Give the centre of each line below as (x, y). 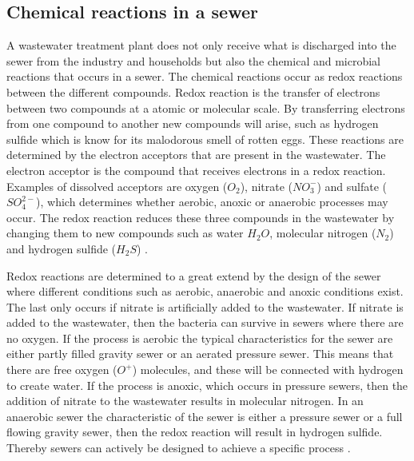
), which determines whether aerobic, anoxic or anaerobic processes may (212, 202)
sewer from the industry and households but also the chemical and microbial (193, 60)
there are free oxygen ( (62, 370)
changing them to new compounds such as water (125, 233)
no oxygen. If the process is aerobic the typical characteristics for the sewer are (200, 338)
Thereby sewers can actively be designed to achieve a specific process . (179, 448)
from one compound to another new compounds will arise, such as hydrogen (193, 123)
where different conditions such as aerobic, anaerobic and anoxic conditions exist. (205, 291)
